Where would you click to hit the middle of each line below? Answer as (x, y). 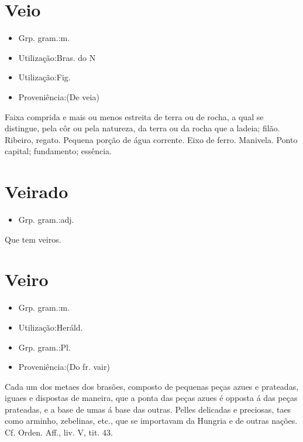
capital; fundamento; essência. (58, 151)
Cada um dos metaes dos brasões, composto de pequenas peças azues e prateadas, (152, 386)
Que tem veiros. (33, 239)
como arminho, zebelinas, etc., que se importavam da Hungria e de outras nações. (151, 421)
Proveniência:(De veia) (59, 96)
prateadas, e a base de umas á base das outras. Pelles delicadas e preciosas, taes (148, 409)
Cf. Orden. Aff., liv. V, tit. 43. (59, 432)
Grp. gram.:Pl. (44, 347)
